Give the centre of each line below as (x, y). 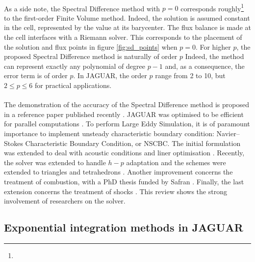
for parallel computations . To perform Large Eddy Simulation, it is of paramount (127, 124)
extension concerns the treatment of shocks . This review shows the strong (115, 191)
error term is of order (36, 75)
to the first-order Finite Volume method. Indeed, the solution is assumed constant (127, 17)
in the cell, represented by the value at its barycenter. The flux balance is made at (127, 27)
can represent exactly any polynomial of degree (75, 66)
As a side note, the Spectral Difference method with (82, 8)
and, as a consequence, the (205, 66)
